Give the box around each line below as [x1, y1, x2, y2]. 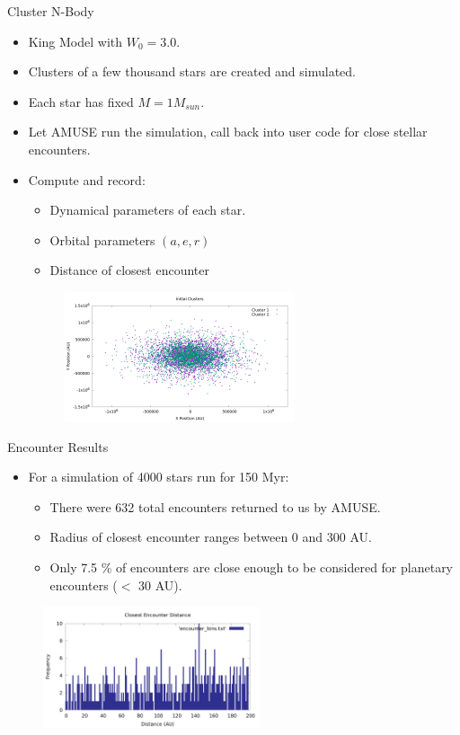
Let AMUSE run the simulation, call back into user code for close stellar [28, 122, 428, 141]
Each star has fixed [28, 92, 134, 111]
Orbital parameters [49, 230, 155, 249]
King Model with [28, 31, 123, 50]
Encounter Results [7, 437, 109, 456]
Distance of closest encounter [49, 261, 209, 279]
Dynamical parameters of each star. [49, 200, 246, 219]
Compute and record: [28, 170, 146, 189]
